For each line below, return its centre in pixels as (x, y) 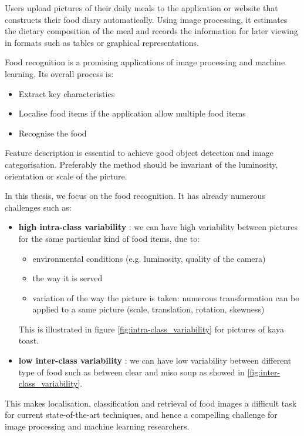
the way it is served (67, 278)
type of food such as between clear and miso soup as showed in (131, 372)
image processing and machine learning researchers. (97, 426)
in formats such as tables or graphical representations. (102, 42)
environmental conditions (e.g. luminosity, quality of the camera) (149, 258)
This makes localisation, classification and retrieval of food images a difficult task (151, 403)
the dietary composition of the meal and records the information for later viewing (151, 31)
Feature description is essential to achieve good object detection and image (139, 153)
